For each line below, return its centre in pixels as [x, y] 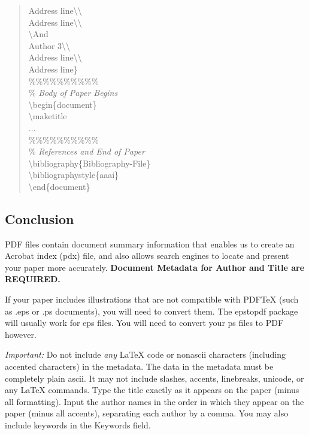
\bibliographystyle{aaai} [74, 175]
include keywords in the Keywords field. [78, 425]
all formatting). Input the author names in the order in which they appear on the [154, 401]
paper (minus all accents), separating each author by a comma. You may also [147, 413]
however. [21, 334]
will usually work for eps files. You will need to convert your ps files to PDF [144, 323]
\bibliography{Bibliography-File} [90, 163]
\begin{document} [63, 104]
